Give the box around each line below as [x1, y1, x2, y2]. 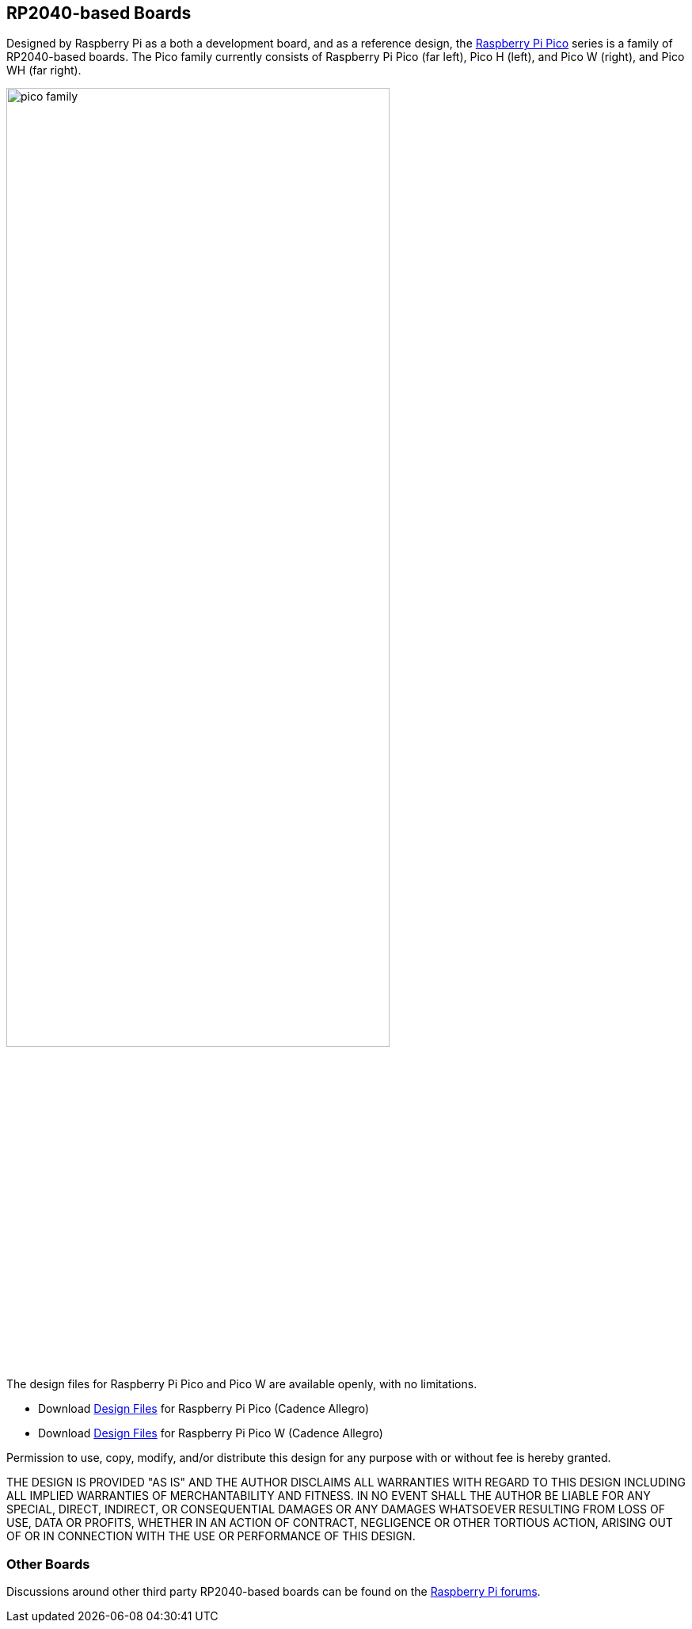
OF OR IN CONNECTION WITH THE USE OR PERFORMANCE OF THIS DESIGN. [6, 1529, 416, 1543]
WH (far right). [6, 63, 82, 78]
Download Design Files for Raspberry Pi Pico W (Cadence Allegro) [38, 1426, 383, 1441]
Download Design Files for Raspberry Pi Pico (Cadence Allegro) [38, 1402, 370, 1416]
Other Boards [6, 1555, 90, 1572]
